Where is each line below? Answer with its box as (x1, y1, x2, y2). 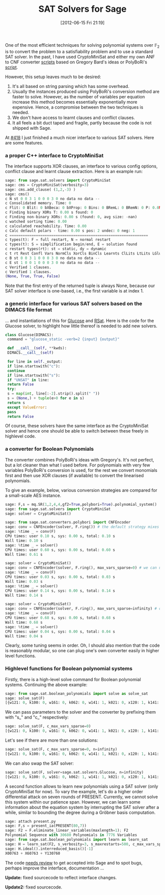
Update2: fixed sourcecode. (5, 884, 62, 890)
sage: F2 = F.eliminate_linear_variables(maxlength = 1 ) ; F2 (5, 828, 129, 833)
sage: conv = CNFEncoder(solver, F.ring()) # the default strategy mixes (5, 524, 160, 529)
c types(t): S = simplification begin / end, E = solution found (5, 242, 137, 247)
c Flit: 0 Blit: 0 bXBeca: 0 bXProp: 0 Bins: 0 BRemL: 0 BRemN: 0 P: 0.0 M (5, 205, 162, 210)
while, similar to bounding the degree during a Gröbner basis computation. (5, 809, 156, 815)
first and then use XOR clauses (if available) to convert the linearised (5, 472, 144, 478)
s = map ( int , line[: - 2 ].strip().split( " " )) (7, 391, 100, 396)
